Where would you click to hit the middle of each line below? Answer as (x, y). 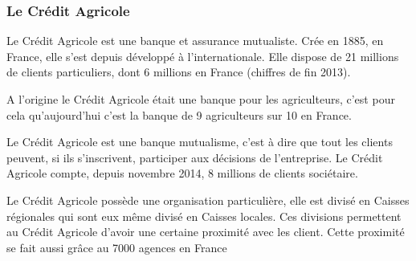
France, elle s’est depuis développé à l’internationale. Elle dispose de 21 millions (203, 56)
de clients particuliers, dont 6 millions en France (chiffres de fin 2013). (179, 72)
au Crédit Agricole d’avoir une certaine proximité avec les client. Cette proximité (206, 232)
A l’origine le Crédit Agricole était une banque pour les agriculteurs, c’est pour (201, 99)
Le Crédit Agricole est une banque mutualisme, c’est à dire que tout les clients (200, 142)
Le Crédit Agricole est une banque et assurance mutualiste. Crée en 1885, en (195, 41)
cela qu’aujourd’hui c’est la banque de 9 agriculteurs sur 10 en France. (179, 114)
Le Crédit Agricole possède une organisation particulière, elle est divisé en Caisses (208, 200)
